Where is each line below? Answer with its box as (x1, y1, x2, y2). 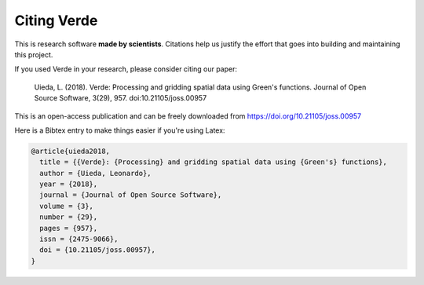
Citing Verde (14, 12, 98, 29)
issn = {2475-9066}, (39, 235, 119, 243)
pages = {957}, (39, 224, 98, 232)
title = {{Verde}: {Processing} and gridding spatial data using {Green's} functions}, (39, 158, 388, 166)
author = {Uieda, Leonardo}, (39, 169, 152, 177)
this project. (14, 49, 53, 59)
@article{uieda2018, (31, 146, 110, 155)
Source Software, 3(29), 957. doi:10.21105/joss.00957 (34, 93, 207, 103)
